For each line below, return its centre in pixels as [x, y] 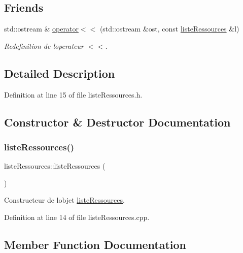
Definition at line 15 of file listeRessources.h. [73, 94]
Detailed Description [60, 73]
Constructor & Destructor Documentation [117, 122]
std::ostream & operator [41, 29]
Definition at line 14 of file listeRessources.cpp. [77, 217]
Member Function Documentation [95, 244]
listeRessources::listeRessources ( [55, 166]
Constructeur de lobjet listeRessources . [64, 200]
